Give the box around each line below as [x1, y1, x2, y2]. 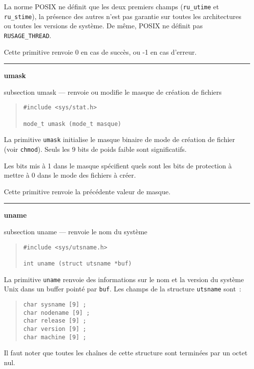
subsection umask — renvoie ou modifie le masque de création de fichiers [4, 86, 222, 97]
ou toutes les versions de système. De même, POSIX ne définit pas [4, 20, 203, 31]
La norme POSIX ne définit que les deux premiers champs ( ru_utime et [4, 1, 219, 11]
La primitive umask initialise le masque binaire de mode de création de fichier [4, 134, 235, 144]
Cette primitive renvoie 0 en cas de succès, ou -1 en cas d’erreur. [4, 46, 197, 57]
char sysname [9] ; [23, 301, 86, 308]
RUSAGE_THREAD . [4, 30, 51, 40]
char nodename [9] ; [23, 309, 90, 316]
